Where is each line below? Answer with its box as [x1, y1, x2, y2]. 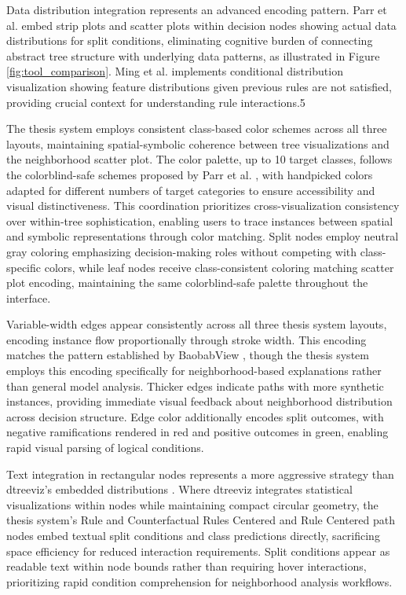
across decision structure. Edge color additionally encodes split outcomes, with [6, 408, 384, 424]
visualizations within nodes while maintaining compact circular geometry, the [6, 496, 379, 512]
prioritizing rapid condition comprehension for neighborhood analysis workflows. [6, 573, 393, 589]
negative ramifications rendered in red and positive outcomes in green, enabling [6, 424, 389, 440]
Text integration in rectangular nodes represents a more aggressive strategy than [6, 465, 394, 482]
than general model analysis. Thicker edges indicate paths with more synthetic [6, 377, 384, 394]
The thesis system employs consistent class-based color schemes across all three [6, 120, 387, 137]
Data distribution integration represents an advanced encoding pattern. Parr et [6, 2, 387, 17]
